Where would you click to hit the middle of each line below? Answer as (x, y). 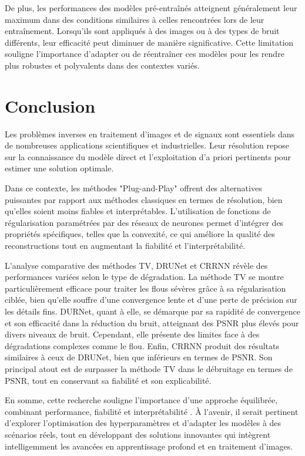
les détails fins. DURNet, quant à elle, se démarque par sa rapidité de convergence (152, 311)
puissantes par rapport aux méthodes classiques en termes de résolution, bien (144, 199)
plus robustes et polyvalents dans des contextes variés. (102, 65)
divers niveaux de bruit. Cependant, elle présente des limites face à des (132, 334)
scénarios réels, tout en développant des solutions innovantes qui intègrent (138, 434)
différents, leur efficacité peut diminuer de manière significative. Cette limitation (149, 42)
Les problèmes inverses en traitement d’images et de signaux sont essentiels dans (150, 134)
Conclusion (50, 105)
